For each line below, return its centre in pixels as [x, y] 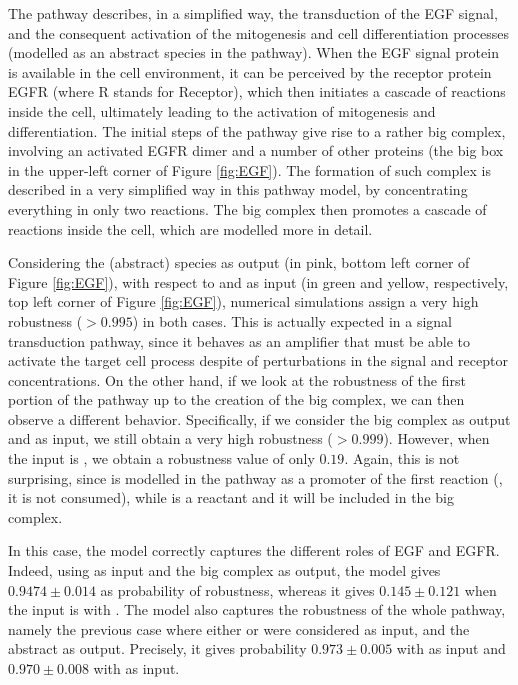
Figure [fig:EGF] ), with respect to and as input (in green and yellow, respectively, [258, 281]
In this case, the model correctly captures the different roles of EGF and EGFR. [254, 550]
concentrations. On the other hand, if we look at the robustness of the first [237, 379]
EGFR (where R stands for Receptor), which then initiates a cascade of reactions [257, 91]
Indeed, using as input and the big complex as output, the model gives [224, 570]
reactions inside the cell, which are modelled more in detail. [190, 228]
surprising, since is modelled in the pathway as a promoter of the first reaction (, [255, 477]
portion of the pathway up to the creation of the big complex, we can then [236, 399]
